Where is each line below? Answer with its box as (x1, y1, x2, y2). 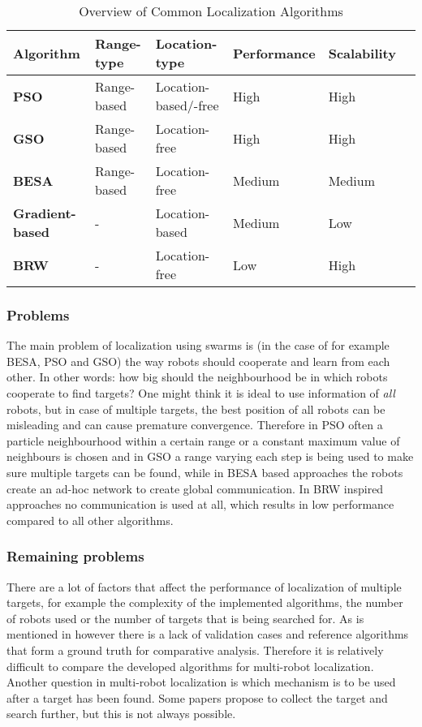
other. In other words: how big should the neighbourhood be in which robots (6, 368, 388, 385)
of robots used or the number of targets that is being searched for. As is (6, 609, 364, 626)
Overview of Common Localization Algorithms (79, 2, 343, 20)
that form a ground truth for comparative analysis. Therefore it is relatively (6, 641, 384, 658)
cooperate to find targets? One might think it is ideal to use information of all (6, 385, 395, 401)
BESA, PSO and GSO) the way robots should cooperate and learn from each (6, 352, 390, 369)
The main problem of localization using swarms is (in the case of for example (6, 337, 390, 354)
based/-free (155, 96, 219, 114)
